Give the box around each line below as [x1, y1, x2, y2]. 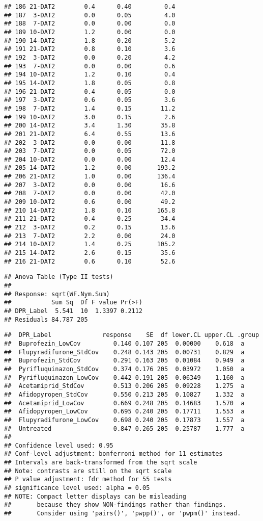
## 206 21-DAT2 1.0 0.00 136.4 [4, 173, 176, 180]
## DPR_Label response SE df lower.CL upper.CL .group [4, 331, 259, 339]
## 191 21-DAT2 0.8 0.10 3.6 [4, 45, 176, 53]
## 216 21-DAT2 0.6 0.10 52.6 [4, 257, 176, 265]
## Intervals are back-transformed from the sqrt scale [4, 459, 197, 466]
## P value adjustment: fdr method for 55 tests [4, 476, 172, 483]
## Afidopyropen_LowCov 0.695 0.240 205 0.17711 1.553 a [4, 408, 245, 415]
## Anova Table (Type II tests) [4, 273, 113, 281]
